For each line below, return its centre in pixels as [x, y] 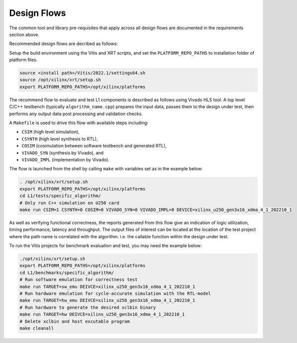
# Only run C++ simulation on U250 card [69, 203]
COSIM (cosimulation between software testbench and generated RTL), [94, 146]
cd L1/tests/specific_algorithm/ [60, 196]
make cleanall [37, 328]
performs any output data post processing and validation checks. [76, 114]
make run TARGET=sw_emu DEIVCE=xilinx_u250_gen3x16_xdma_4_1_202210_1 [108, 286]
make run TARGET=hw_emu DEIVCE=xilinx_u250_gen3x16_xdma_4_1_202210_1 [108, 301]
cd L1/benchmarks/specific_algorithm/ [67, 273]
